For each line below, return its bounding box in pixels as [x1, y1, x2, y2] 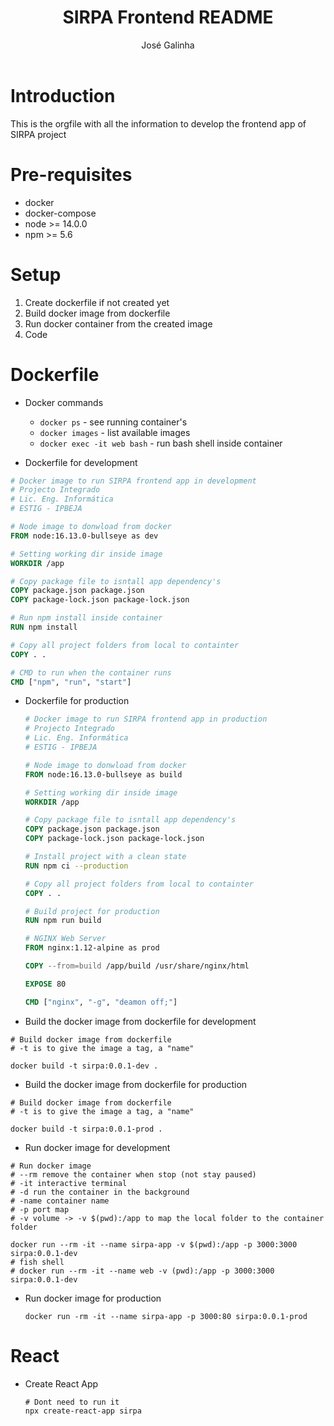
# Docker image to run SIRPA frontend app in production [24, 714, 268, 725]
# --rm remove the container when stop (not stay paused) [10, 1169, 257, 1180]
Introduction [10, 84, 116, 107]
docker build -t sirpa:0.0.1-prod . [10, 1124, 163, 1134]
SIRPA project [10, 128, 67, 140]
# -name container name [10, 1196, 110, 1206]
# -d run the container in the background [10, 1187, 190, 1197]
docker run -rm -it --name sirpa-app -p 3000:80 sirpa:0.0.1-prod [24, 1311, 308, 1321]
